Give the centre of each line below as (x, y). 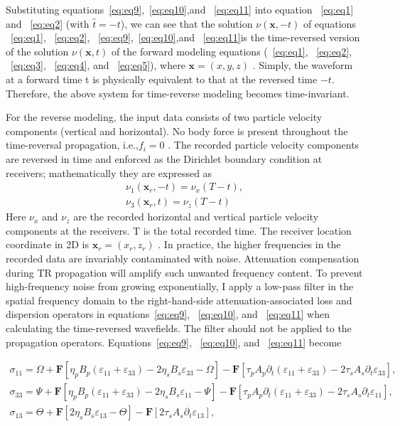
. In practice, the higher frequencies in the (249, 244)
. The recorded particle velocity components (264, 145)
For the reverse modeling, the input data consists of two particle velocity (164, 117)
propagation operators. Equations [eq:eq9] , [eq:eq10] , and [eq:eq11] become (174, 342)
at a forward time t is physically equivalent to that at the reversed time (162, 79)
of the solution (37, 51)
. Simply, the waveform (303, 65)
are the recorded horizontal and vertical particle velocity (196, 217)
